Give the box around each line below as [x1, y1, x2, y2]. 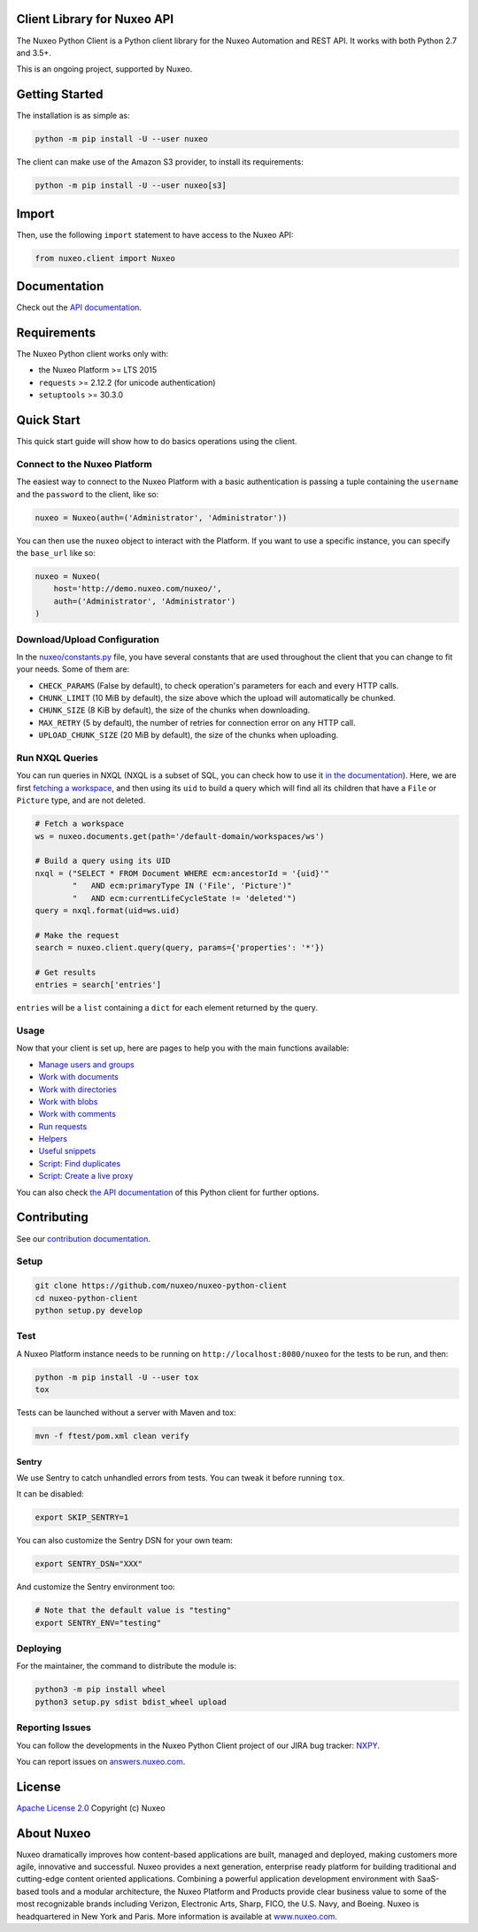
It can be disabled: [16, 1489, 84, 1499]
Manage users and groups [38, 1058, 135, 1070]
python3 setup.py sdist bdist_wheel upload [35, 1697, 227, 1707]
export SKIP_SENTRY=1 [35, 1513, 129, 1522]
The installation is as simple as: [16, 111, 130, 121]
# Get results [35, 967, 96, 977]
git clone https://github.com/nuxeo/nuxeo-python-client [35, 1281, 288, 1291]
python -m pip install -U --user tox [35, 1372, 199, 1382]
